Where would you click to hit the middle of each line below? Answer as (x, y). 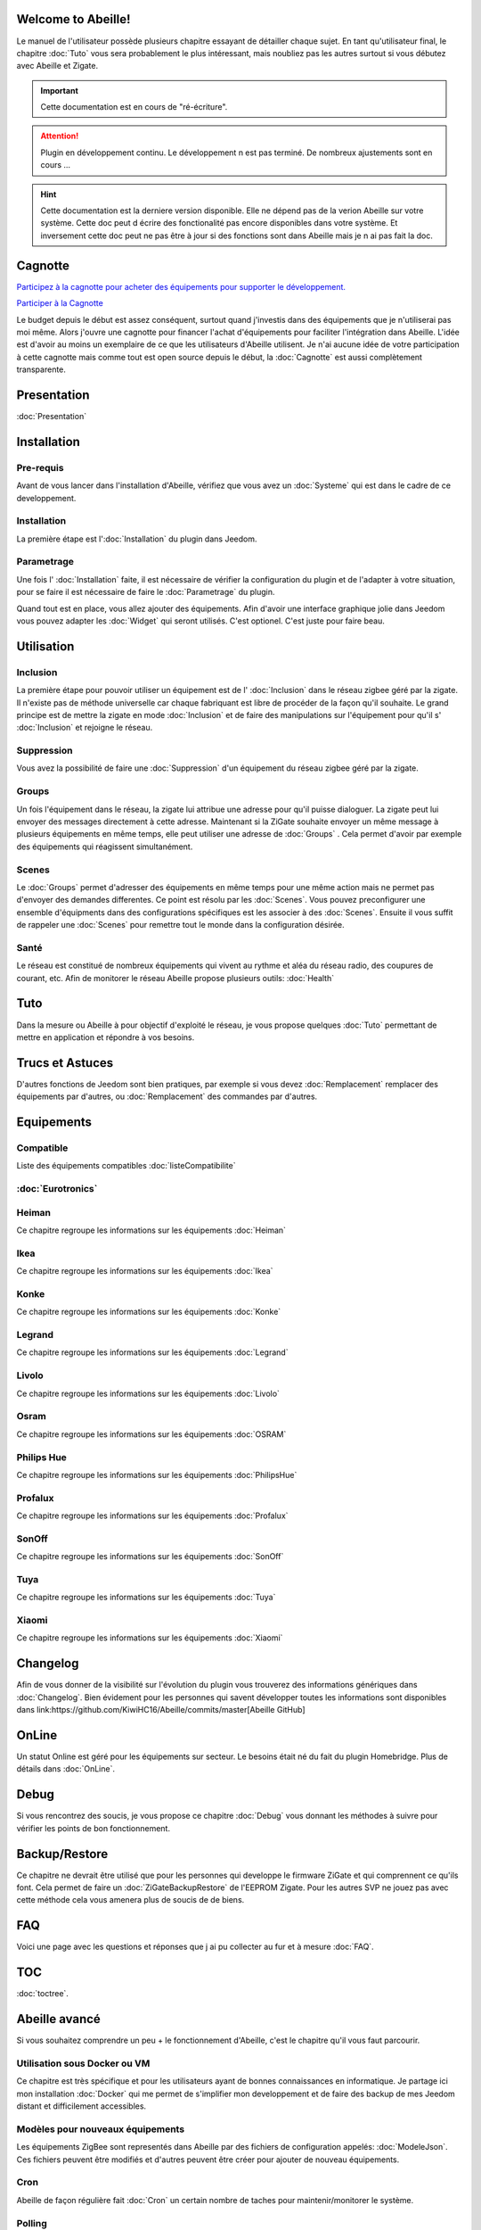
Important (60, 90)
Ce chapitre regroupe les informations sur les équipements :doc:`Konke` (149, 1312)
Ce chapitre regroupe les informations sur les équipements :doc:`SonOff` (150, 1557)
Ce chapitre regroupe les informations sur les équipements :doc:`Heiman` (151, 1230)
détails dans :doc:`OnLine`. (66, 1769)
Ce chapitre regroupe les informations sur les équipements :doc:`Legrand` (152, 1352)
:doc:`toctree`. (42, 1994)
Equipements (54, 1122)
